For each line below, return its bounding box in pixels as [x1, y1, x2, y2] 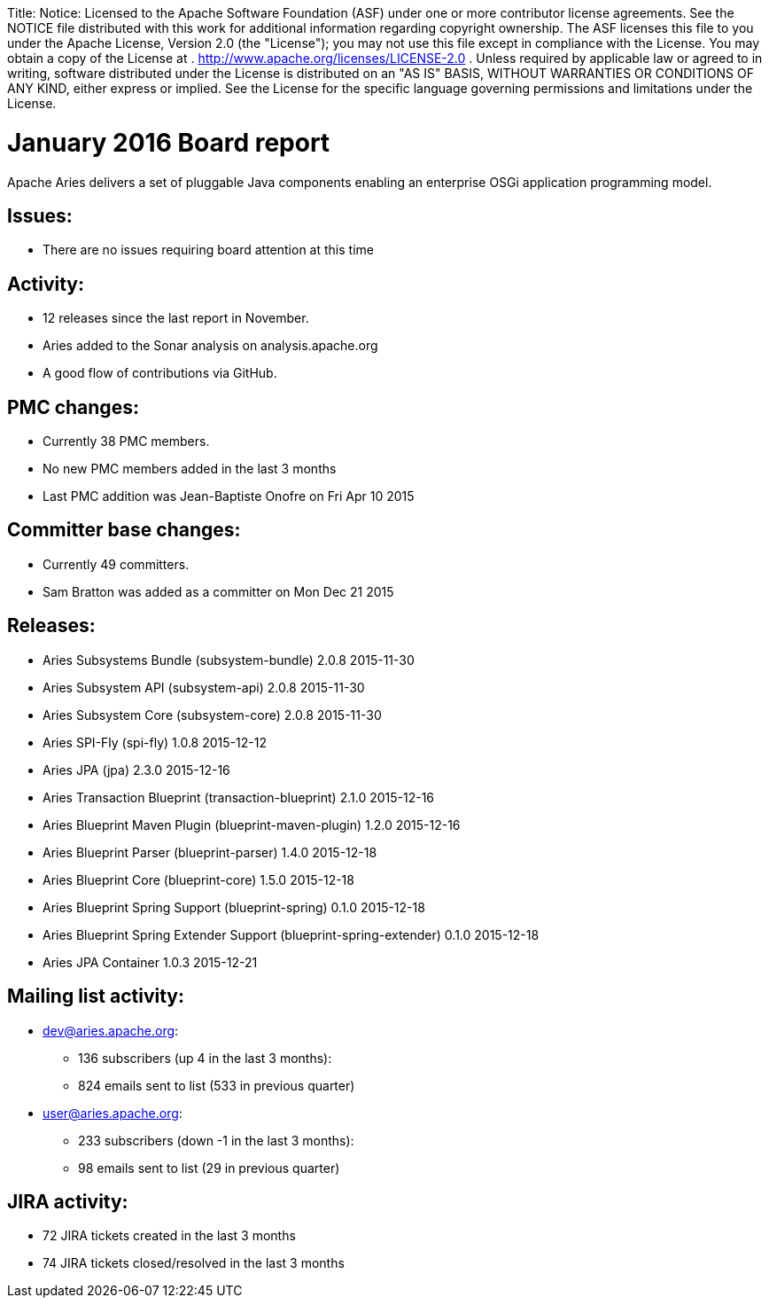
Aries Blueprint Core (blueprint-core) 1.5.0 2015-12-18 [43, 871, 354, 887]
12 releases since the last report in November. [43, 310, 309, 326]
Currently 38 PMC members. [43, 434, 210, 449]
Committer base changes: [7, 519, 241, 542]
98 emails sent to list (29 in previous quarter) [78, 1160, 340, 1176]
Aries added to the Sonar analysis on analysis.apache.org [43, 338, 378, 354]
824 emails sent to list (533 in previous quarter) [78, 1077, 355, 1093]
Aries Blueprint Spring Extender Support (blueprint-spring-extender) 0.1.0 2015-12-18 [43, 926, 540, 942]
